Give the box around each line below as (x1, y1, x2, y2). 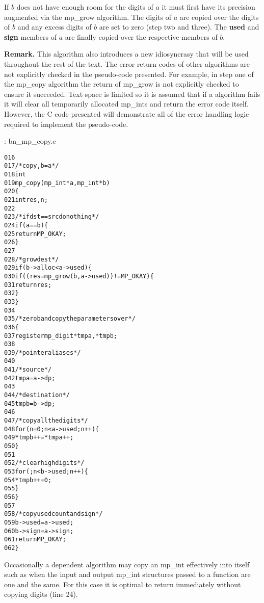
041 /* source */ (4, 366, 52, 374)
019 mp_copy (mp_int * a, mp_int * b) (4, 179, 110, 187)
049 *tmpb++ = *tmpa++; (4, 434, 74, 441)
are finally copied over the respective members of (65, 31, 218, 42)
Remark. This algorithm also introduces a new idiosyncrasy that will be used (4, 48, 249, 59)
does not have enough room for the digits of (16, 2, 153, 12)
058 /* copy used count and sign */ (4, 510, 103, 518)
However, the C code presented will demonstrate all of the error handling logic (4, 108, 249, 119)
